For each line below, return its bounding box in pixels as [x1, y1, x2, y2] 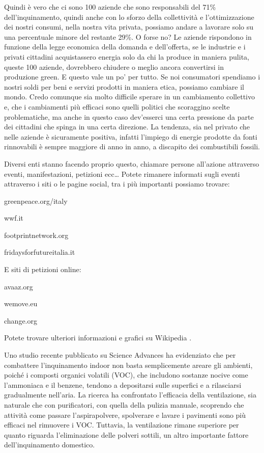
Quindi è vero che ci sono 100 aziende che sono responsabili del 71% [4, 2, 216, 12]
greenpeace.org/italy [4, 195, 68, 206]
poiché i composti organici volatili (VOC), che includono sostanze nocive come [4, 369, 248, 380]
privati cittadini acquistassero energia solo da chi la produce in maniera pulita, [4, 51, 249, 62]
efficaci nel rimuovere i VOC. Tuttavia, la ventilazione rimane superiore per [4, 419, 239, 430]
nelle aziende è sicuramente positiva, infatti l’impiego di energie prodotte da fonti [4, 131, 257, 142]
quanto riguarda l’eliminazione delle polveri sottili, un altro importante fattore [4, 429, 249, 440]
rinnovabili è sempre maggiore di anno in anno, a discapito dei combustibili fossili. [4, 141, 260, 152]
